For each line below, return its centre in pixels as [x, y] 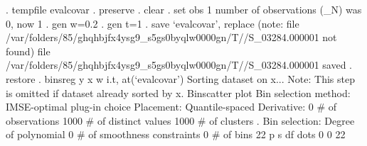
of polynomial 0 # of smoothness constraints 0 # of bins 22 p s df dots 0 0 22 [176, 134]
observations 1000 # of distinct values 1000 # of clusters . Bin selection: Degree [180, 120]
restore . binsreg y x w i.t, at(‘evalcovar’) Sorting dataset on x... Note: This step [180, 78]
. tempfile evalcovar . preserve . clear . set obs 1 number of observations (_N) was [184, 9]
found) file [28, 51]
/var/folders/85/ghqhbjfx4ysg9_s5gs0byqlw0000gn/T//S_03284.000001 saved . [179, 65]
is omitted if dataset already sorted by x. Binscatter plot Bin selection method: [178, 92]
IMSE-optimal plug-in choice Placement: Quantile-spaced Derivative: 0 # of [171, 107]
